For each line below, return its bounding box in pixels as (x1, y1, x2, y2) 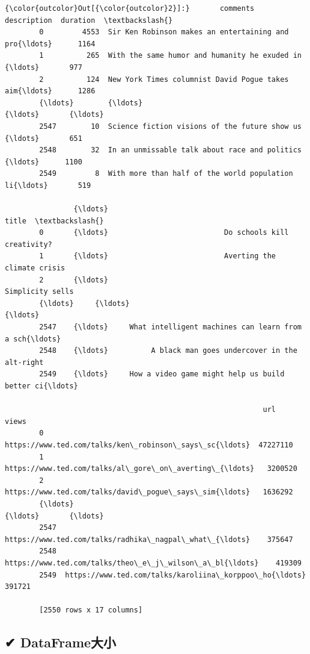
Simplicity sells (5, 287, 74, 296)
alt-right (5, 358, 44, 367)
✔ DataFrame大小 (5, 633, 117, 652)
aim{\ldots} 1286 (5, 87, 96, 96)
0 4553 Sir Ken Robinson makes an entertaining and (39, 28, 289, 37)
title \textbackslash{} (5, 216, 104, 225)
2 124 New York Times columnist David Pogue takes (39, 75, 289, 84)
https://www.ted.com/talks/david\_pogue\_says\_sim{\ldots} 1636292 (5, 488, 293, 497)
